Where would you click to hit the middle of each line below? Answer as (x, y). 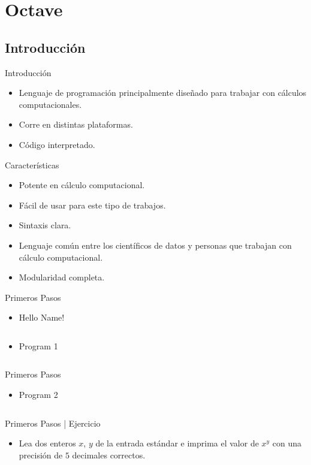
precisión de (41, 455)
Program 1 (38, 345)
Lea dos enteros (47, 443)
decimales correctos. (109, 455)
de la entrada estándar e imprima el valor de (177, 443)
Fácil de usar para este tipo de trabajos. (92, 205)
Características (32, 164)
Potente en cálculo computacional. (82, 185)
